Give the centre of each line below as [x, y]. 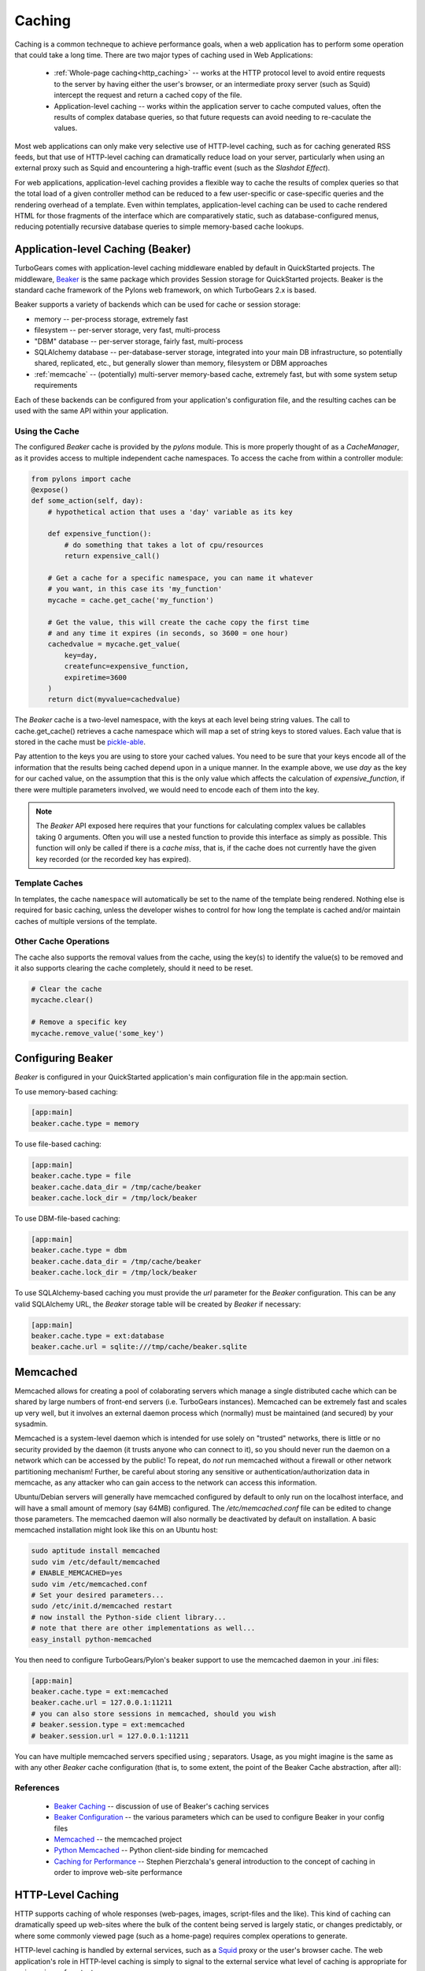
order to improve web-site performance [118, 1872]
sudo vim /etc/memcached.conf [89, 1584]
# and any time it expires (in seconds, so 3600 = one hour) [168, 633]
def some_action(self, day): [87, 501]
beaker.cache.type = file [81, 1176]
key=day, [81, 655]
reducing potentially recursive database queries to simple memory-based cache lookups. [159, 227]
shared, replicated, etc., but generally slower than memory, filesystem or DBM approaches [181, 363]
